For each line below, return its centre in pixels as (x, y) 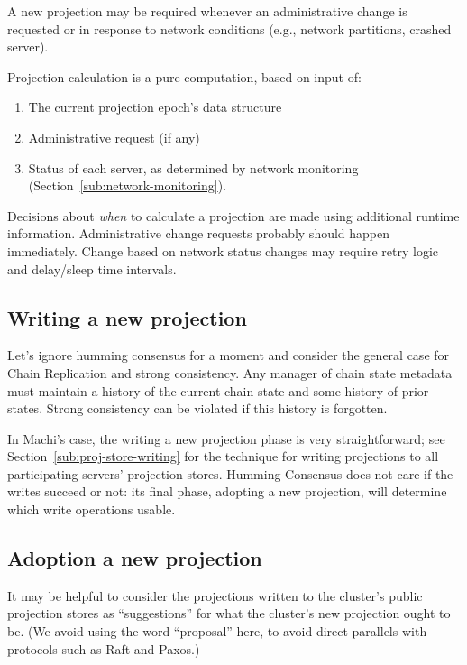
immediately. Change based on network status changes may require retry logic (223, 250)
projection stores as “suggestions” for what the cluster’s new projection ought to (229, 613)
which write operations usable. (92, 509)
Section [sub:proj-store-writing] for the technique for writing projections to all (223, 456)
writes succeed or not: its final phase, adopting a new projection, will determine (227, 491)
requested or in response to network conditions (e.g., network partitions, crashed (229, 28)
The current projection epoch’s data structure (155, 107)
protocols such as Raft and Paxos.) (104, 648)
